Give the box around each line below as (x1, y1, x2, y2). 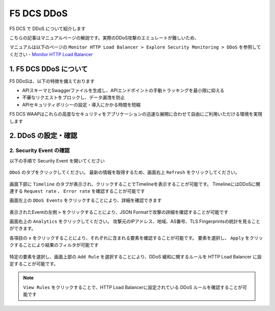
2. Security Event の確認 (9, 147, 70, 154)
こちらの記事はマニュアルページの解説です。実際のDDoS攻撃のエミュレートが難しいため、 (9, 35, 200, 41)
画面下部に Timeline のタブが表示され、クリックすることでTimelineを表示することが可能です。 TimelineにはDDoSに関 (9, 181, 261, 187)
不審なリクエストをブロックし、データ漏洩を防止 (22, 94, 125, 100)
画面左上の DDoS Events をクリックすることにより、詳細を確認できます (9, 197, 162, 203)
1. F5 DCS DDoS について (9, 64, 88, 73)
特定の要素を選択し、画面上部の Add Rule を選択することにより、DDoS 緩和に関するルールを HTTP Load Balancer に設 (9, 253, 262, 260)
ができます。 (9, 225, 36, 231)
